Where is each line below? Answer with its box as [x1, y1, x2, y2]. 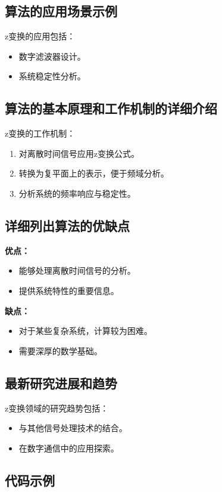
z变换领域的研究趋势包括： [5, 401, 109, 414]
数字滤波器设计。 [18, 49, 86, 62]
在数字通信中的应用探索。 [18, 441, 119, 454]
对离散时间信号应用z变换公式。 [18, 147, 140, 159]
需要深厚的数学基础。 [18, 344, 102, 357]
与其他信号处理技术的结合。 [18, 422, 127, 434]
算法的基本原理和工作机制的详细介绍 [5, 99, 217, 117]
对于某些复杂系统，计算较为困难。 [18, 324, 152, 337]
